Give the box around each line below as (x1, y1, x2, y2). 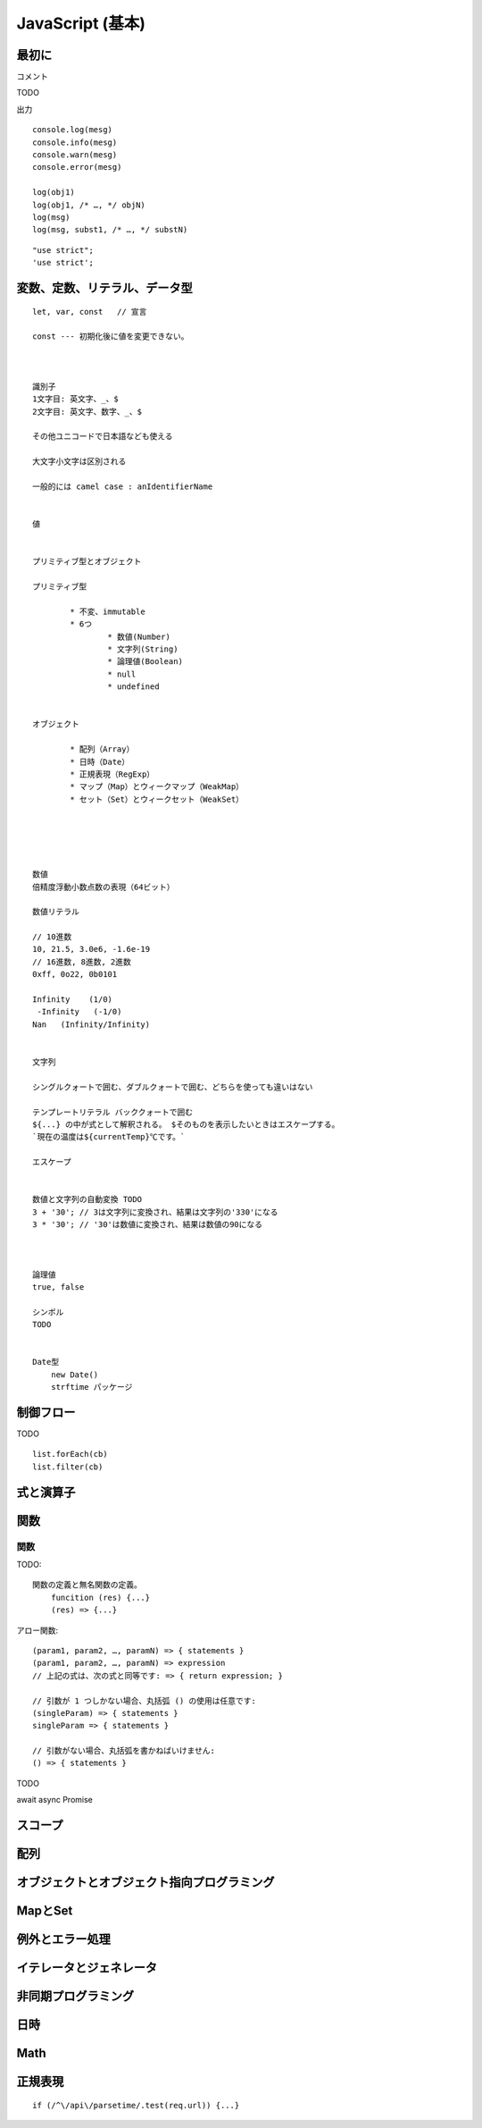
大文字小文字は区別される (32, 457, 127, 467)
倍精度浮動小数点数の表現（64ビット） (32, 881, 175, 892)
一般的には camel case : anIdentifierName (32, 482, 213, 492)
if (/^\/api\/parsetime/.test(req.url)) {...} (32, 2100, 240, 2110)
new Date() (50, 1369, 99, 1380)
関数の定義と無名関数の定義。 (32, 1580, 142, 1590)
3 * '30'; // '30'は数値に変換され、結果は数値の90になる (32, 1220, 263, 1230)
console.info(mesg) (32, 137, 118, 147)
